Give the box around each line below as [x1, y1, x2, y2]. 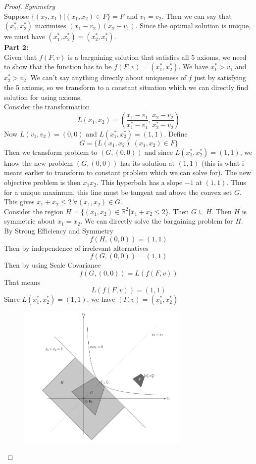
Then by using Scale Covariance [4, 260, 101, 270]
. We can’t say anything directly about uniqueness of [26, 72, 186, 83]
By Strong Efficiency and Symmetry [4, 225, 113, 235]
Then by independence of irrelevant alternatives [4, 242, 149, 253]
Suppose [4, 10, 29, 21]
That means [4, 277, 41, 287]
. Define [164, 128, 188, 139]
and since [145, 146, 173, 157]
